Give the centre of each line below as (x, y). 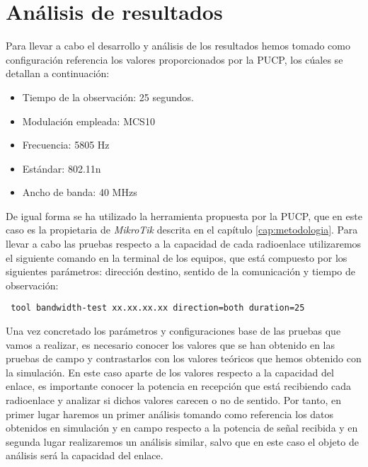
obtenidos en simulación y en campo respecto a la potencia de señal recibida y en (182, 428)
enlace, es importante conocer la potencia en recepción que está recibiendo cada (178, 386)
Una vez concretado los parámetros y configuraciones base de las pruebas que (173, 331)
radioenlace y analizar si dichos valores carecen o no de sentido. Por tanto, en (173, 400)
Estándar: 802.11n (62, 168)
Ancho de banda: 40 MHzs (80, 192)
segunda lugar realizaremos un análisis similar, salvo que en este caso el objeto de (182, 441)
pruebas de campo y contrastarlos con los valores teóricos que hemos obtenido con (184, 358)
